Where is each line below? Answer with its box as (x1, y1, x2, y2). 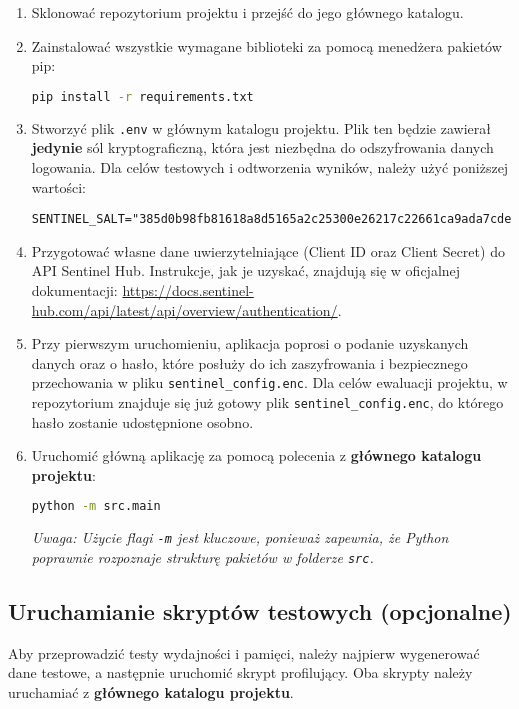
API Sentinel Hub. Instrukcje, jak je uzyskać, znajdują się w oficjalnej (31, 260, 461, 281)
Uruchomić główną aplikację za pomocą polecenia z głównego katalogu (31, 445, 482, 466)
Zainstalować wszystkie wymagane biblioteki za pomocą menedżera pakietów (31, 35, 502, 56)
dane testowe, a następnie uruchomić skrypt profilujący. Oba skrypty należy (8, 662, 473, 683)
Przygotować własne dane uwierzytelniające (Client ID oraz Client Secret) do (31, 240, 505, 261)
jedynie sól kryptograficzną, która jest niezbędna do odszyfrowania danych (31, 137, 494, 158)
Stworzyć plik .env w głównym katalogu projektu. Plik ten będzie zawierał (31, 117, 491, 138)
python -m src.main (31, 499, 161, 514)
